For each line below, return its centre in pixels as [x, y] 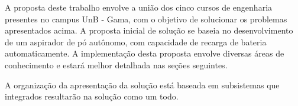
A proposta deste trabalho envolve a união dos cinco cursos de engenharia [139, 7]
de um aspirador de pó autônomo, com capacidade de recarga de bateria [136, 42]
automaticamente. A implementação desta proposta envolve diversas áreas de [145, 53]
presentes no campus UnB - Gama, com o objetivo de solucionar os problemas [146, 19]
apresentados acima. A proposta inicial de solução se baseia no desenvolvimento [149, 30]
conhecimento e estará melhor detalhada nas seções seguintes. [116, 64]
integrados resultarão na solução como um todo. [92, 96]
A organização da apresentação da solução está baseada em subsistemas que [142, 85]
